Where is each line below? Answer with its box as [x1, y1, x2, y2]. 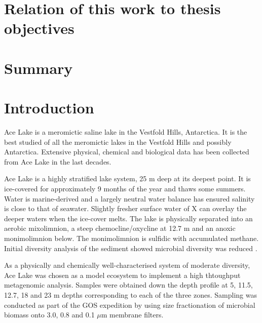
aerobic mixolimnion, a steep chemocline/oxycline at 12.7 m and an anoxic [4, 223, 236, 233]
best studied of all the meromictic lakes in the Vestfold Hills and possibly [4, 136, 232, 147]
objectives [4, 18, 74, 38]
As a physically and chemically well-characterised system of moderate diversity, [4, 260, 250, 270]
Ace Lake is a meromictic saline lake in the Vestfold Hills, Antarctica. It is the [4, 127, 247, 137]
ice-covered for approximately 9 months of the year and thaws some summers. [4, 183, 246, 194]
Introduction [4, 97, 94, 118]
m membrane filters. [101, 309, 164, 320]
